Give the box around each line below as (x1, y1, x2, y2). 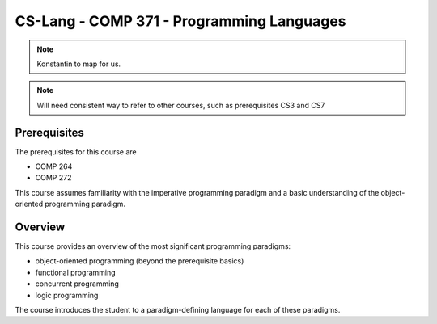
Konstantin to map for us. (36, 59, 121, 69)
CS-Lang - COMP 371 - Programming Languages (15, 12, 347, 30)
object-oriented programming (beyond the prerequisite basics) (35, 256, 244, 266)
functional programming (35, 267, 117, 277)
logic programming (35, 290, 99, 300)
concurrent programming (35, 279, 119, 288)
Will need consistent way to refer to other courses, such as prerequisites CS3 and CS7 (36, 100, 325, 110)
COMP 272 (35, 173, 72, 183)
